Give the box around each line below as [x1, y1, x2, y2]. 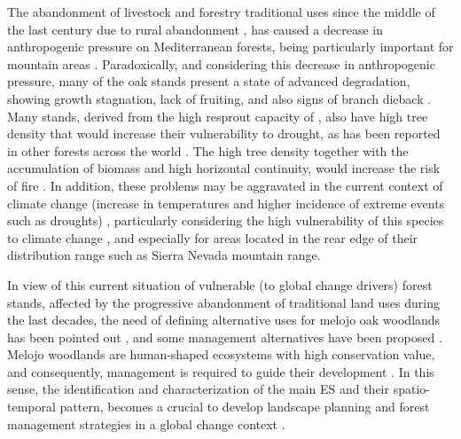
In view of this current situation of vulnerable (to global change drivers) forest [7, 275, 433, 294]
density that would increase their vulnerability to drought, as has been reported [7, 124, 441, 143]
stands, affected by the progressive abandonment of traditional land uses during [7, 293, 440, 311]
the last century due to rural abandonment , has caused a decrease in [7, 20, 383, 38]
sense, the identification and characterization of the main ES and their [7, 380, 389, 398]
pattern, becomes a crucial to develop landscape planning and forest [59, 397, 430, 416]
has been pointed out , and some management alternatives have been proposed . [7, 327, 442, 346]
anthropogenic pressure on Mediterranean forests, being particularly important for [7, 37, 454, 56]
